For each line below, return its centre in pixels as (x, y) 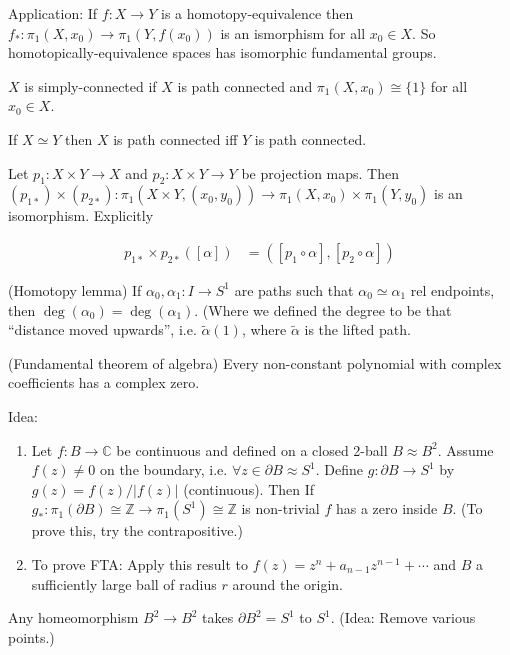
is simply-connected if (90, 85)
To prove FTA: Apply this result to (140, 563)
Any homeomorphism (73, 617)
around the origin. (287, 583)
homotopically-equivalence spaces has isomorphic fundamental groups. (222, 52)
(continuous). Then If (249, 488)
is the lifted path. (357, 329)
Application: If (53, 13)
